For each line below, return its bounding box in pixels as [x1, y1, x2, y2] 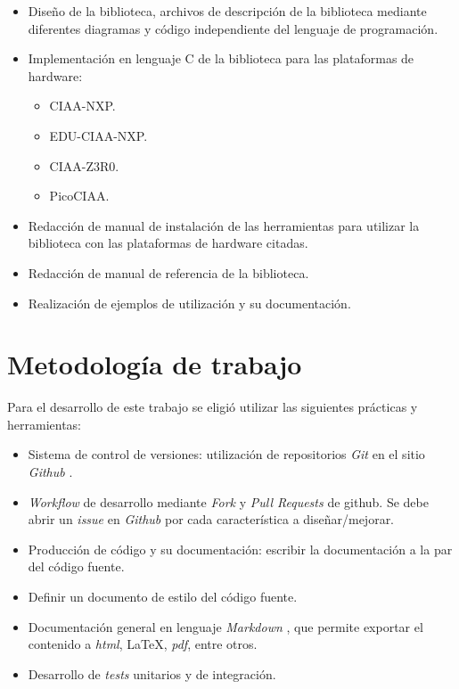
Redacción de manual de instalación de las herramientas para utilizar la [28, 216, 420, 234]
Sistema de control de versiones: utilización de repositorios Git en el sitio [28, 445, 425, 463]
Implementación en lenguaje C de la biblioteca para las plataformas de [28, 49, 414, 68]
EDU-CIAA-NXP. [49, 126, 148, 144]
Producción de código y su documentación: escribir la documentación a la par [28, 539, 453, 558]
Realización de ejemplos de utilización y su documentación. [28, 293, 351, 312]
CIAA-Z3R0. [49, 156, 119, 175]
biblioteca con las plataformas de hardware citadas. [28, 234, 308, 252]
